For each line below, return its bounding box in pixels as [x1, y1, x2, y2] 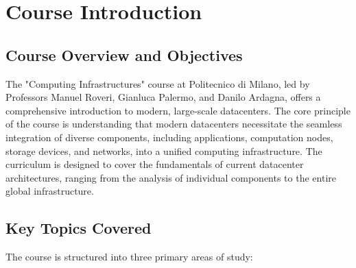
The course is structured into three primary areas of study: [5, 249, 253, 264]
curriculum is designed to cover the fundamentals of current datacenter [5, 157, 304, 171]
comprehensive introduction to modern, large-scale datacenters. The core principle [5, 103, 351, 117]
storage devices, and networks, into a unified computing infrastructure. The [5, 143, 322, 158]
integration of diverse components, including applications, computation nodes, [5, 130, 333, 144]
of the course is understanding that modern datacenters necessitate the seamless [5, 117, 342, 131]
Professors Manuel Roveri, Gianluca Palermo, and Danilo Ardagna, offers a [5, 90, 321, 104]
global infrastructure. [5, 184, 94, 198]
